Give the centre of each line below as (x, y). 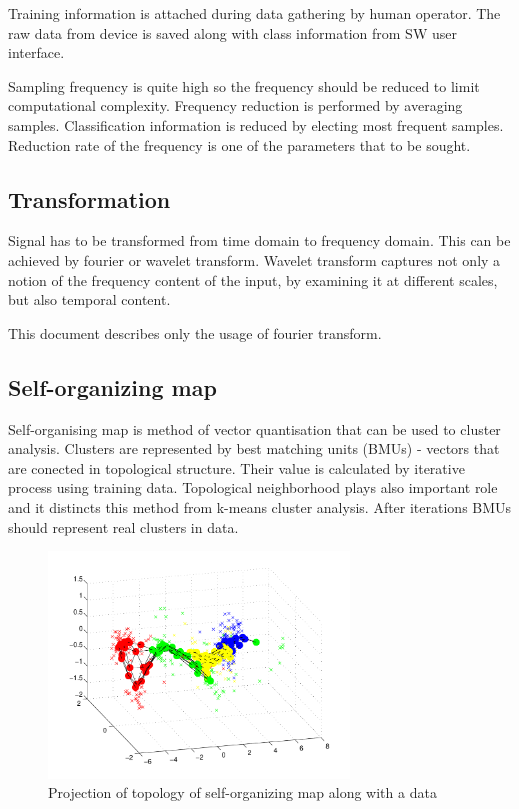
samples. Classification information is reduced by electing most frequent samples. (256, 124)
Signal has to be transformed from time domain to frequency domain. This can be (259, 240)
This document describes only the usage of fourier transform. (195, 332)
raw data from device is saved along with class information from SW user (232, 32)
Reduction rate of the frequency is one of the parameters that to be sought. (239, 144)
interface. (36, 52)
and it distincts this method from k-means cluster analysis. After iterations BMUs (260, 506)
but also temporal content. (89, 299)
